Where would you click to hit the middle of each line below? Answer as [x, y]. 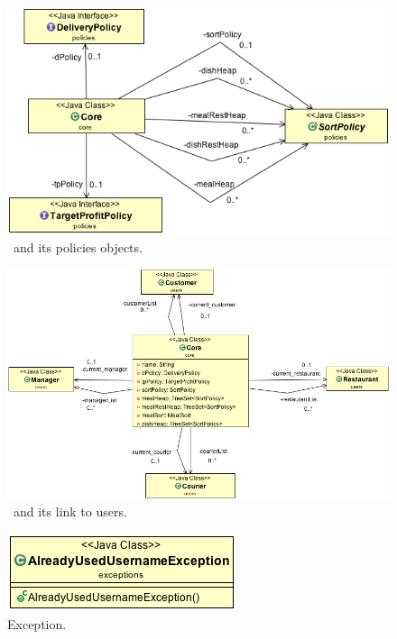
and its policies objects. [78, 246]
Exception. [37, 623]
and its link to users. [70, 511]
